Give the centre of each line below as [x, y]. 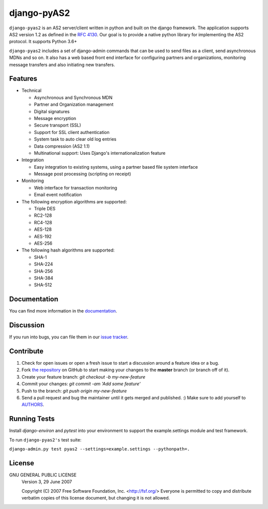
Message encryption [55, 118]
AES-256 [43, 243]
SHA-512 [43, 285]
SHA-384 [44, 278]
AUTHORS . [33, 405]
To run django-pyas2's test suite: [45, 440]
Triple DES [45, 209]
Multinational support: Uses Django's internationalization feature [100, 153]
